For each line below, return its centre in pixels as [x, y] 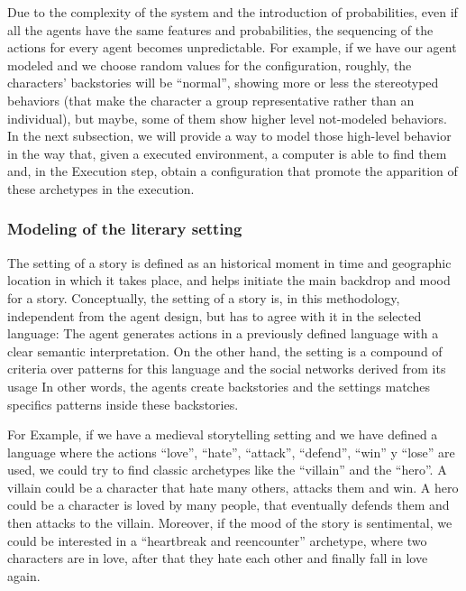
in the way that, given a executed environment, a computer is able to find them [227, 153]
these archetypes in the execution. [101, 188]
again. [24, 575]
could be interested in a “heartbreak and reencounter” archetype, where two [217, 540]
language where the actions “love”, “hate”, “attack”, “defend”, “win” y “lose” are [231, 452]
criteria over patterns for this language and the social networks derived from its [227, 369]
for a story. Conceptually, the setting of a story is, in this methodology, [204, 297]
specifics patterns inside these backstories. [123, 404]
